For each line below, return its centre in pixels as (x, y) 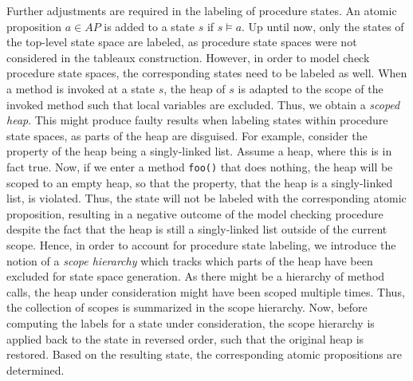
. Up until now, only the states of (323, 26)
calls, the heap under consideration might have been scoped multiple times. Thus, (206, 291)
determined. (35, 369)
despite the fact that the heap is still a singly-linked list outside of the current (197, 229)
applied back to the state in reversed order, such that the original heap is (185, 338)
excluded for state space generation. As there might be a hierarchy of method (196, 276)
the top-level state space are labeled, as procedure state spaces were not (182, 42)
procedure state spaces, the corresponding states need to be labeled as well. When (207, 73)
